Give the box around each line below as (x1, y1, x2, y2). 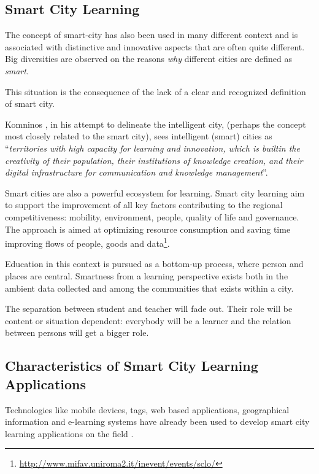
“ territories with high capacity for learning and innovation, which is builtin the (5, 141, 300, 154)
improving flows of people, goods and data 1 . (5, 235, 170, 249)
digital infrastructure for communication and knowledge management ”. (5, 166, 268, 179)
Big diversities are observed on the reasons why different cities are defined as (5, 52, 292, 65)
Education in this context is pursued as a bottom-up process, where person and (5, 257, 304, 270)
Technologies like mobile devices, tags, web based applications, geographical (5, 403, 290, 416)
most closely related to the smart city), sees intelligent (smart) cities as (5, 130, 272, 142)
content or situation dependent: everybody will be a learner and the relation (5, 314, 291, 327)
